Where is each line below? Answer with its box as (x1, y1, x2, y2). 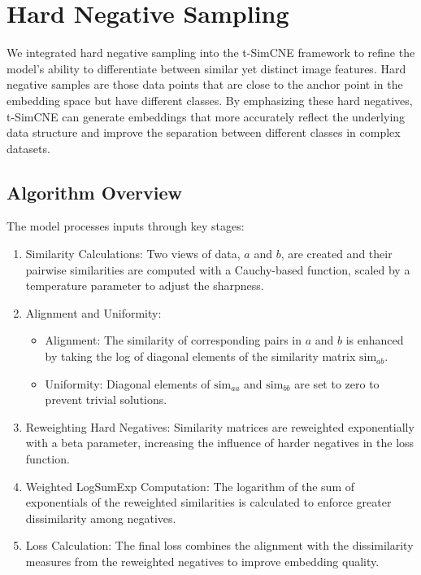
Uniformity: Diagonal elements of (45, 375, 210, 392)
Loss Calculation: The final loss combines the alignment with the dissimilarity (25, 537, 414, 554)
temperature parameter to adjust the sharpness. (25, 277, 264, 294)
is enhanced (345, 331, 404, 349)
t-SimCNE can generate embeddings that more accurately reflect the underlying (7, 108, 406, 125)
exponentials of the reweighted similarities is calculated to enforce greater (25, 494, 392, 511)
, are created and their (280, 245, 393, 262)
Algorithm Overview (7, 179, 182, 204)
